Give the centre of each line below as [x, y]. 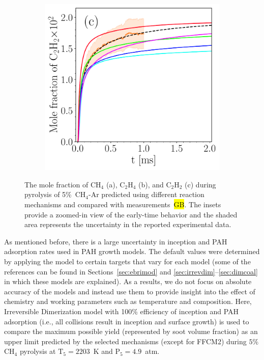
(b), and [151, 184]
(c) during [200, 184]
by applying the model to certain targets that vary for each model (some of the [127, 261]
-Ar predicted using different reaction [146, 194]
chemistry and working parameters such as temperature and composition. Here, [128, 301]
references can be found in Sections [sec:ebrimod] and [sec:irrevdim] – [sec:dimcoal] [131, 271]
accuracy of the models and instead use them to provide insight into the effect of [130, 291]
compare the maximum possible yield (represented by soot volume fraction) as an [131, 331]
